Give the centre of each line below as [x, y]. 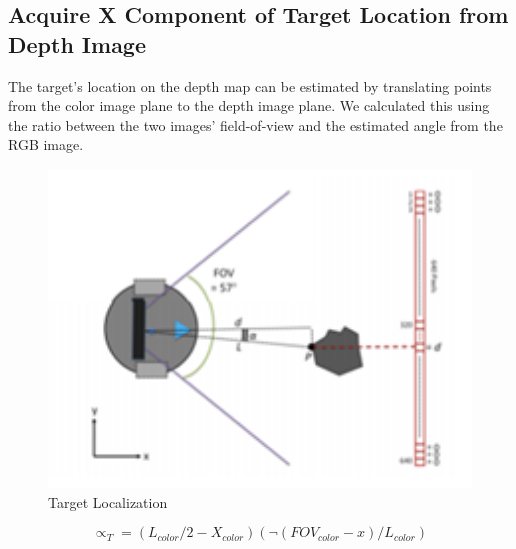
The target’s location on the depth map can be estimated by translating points [250, 85]
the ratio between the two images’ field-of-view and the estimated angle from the [255, 124]
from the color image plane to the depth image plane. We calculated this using [249, 105]
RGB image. [46, 144]
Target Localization [108, 501]
